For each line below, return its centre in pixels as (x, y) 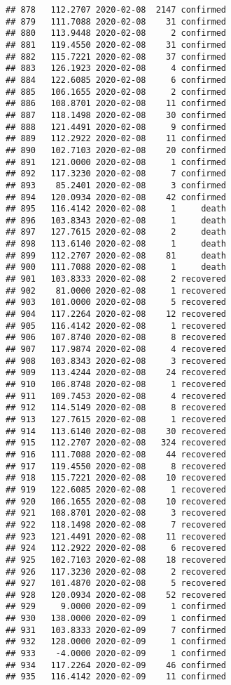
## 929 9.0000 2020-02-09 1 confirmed (116, 607)
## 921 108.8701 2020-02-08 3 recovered (116, 513)
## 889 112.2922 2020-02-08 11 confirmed (116, 139)
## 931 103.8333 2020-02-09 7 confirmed (116, 630)
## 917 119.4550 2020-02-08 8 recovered (116, 466)
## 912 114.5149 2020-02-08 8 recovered (116, 408)
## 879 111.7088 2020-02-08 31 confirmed (116, 21)
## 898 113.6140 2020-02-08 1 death (116, 244)
